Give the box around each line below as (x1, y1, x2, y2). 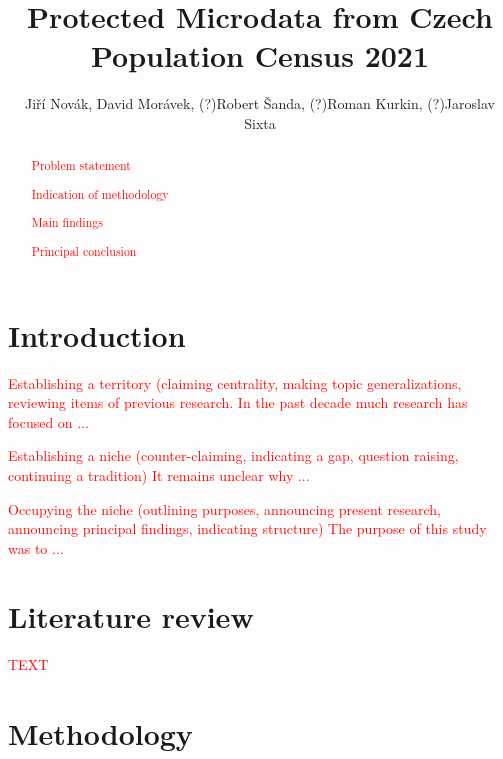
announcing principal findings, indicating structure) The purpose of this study (8, 518, 487, 539)
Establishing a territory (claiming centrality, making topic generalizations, (8, 372, 462, 393)
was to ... (8, 537, 64, 558)
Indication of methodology (31, 185, 169, 202)
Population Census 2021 (90, 35, 430, 76)
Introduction (8, 314, 186, 355)
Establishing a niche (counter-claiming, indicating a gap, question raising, (8, 445, 459, 466)
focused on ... (8, 411, 89, 432)
